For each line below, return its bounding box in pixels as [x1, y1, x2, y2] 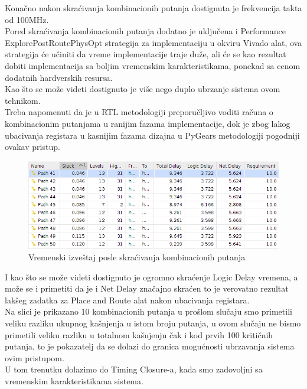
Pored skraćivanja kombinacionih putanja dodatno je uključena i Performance [5, 25, 286, 37]
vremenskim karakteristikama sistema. [5, 375, 143, 387]
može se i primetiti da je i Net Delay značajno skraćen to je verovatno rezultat [5, 282, 289, 295]
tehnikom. [5, 94, 41, 106]
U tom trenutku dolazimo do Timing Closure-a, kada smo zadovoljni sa [5, 363, 263, 375]
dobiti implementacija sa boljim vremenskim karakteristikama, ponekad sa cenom [5, 59, 301, 71]
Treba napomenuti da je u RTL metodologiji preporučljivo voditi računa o [5, 106, 273, 118]
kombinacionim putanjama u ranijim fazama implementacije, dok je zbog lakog [5, 117, 290, 129]
